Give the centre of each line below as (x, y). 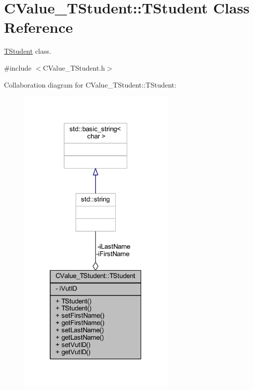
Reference (39, 27)
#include (18, 67)
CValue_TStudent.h (74, 67)
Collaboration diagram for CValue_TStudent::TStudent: (90, 84)
